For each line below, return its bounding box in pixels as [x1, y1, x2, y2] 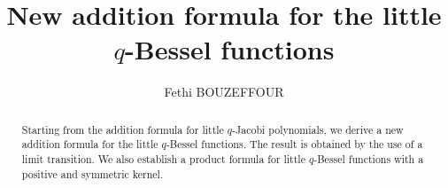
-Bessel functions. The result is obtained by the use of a [166, 137, 423, 152]
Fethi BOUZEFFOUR [164, 82, 284, 101]
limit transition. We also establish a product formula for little [21, 152, 305, 167]
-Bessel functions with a [313, 152, 424, 167]
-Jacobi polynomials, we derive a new [232, 121, 404, 137]
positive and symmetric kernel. [21, 166, 164, 181]
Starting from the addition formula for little [21, 121, 224, 137]
